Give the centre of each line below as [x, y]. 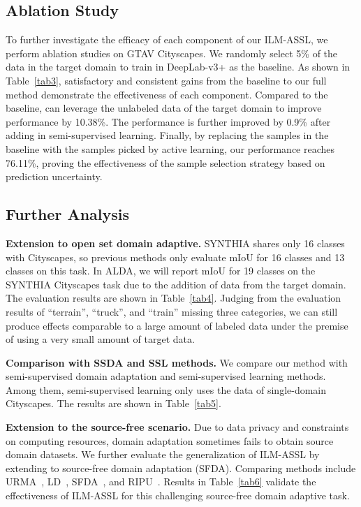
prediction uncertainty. [54, 176]
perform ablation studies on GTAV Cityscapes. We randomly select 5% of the [172, 53]
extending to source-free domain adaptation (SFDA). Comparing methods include [181, 468]
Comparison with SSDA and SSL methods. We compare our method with [177, 362]
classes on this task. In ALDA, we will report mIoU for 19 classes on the [161, 271]
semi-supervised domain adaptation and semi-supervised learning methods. [166, 376]
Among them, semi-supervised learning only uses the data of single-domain [166, 389]
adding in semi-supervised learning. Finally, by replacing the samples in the [167, 135]
